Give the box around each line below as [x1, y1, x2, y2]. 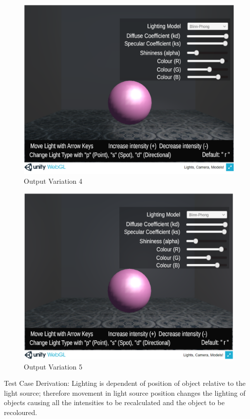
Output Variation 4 [24, 175, 83, 186]
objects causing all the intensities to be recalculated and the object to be [4, 397, 225, 408]
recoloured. [4, 407, 37, 418]
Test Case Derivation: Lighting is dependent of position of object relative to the [4, 378, 246, 388]
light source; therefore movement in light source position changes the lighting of [4, 387, 246, 398]
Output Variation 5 [24, 361, 83, 371]
